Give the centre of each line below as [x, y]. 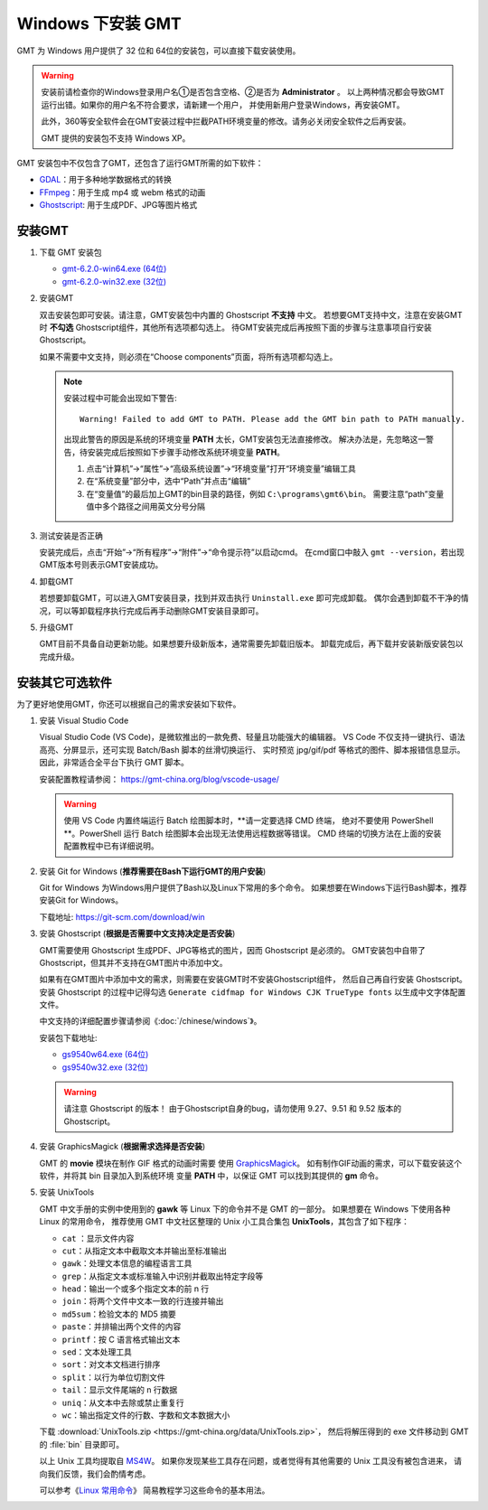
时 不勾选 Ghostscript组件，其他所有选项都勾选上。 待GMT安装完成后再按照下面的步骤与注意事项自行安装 [236, 327]
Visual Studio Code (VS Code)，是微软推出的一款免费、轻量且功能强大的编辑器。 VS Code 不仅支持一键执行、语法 [252, 737]
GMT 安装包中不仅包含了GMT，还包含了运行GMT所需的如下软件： [140, 163]
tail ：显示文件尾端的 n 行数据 [120, 1390]
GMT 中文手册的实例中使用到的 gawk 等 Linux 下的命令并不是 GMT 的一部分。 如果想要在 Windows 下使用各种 [245, 1209]
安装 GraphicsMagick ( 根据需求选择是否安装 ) [122, 1147]
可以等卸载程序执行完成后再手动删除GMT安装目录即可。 [159, 611]
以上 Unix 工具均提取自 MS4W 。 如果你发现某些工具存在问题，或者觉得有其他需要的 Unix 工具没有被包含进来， [245, 1461]
